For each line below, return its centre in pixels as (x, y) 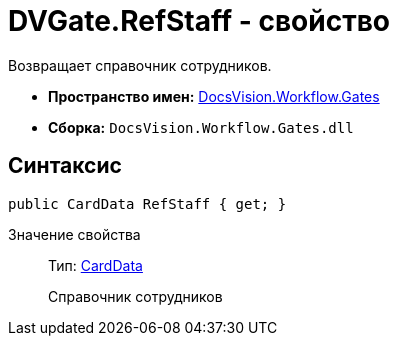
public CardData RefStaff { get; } (147, 203)
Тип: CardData (95, 265)
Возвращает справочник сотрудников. (140, 65)
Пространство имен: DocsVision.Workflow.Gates (214, 96)
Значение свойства (74, 234)
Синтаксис (65, 166)
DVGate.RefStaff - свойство (199, 21)
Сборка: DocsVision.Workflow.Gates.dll (201, 127)
